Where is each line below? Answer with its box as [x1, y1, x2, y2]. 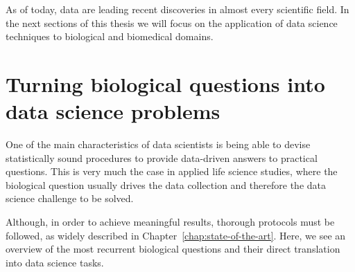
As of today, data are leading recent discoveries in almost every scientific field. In [6, 2, 349, 16]
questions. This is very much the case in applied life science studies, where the [6, 164, 338, 179]
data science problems [6, 97, 220, 125]
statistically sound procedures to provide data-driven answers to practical [6, 150, 318, 165]
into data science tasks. [6, 255, 104, 269]
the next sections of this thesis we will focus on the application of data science [6, 15, 338, 30]
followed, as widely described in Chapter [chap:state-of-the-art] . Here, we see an [6, 228, 346, 242]
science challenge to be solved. [6, 191, 134, 206]
